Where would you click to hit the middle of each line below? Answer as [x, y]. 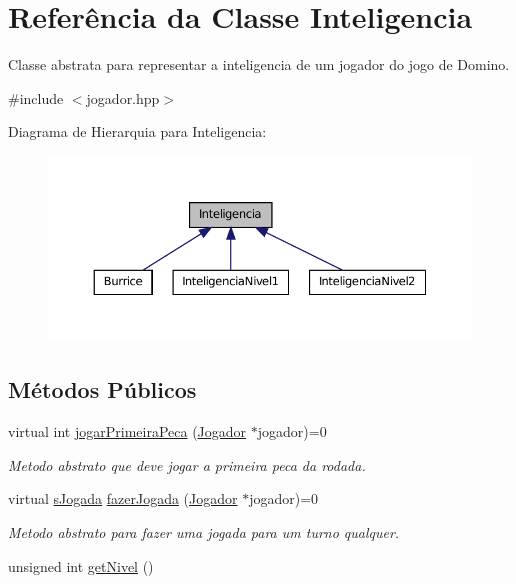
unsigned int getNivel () [81, 565]
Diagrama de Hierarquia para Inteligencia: [137, 131]
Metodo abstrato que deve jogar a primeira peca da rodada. [187, 464]
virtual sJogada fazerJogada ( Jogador [123, 498]
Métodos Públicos [102, 389]
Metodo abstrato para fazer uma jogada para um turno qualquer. [204, 532]
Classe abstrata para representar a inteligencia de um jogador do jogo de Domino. [259, 64]
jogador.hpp [123, 97]
